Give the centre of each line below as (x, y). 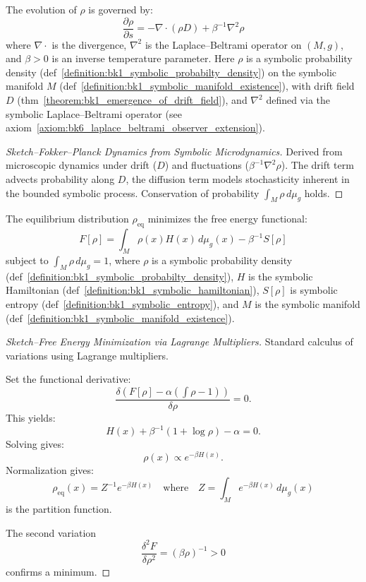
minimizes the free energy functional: (227, 219)
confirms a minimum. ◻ (58, 571)
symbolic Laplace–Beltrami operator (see (94, 113)
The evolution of (41, 9)
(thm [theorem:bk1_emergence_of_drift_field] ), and (132, 100)
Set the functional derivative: (68, 379)
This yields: (31, 417)
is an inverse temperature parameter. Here (143, 58)
